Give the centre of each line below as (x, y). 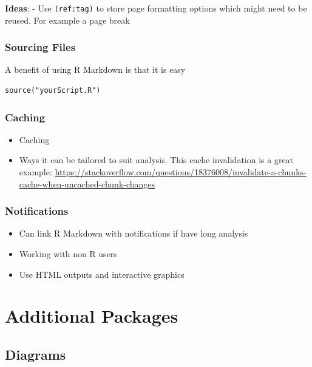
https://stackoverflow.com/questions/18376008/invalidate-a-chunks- (181, 172)
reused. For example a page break (67, 20)
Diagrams (36, 355)
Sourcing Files (40, 47)
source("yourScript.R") (53, 91)
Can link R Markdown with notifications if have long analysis (134, 233)
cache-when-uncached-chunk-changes (87, 183)
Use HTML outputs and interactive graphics (102, 274)
